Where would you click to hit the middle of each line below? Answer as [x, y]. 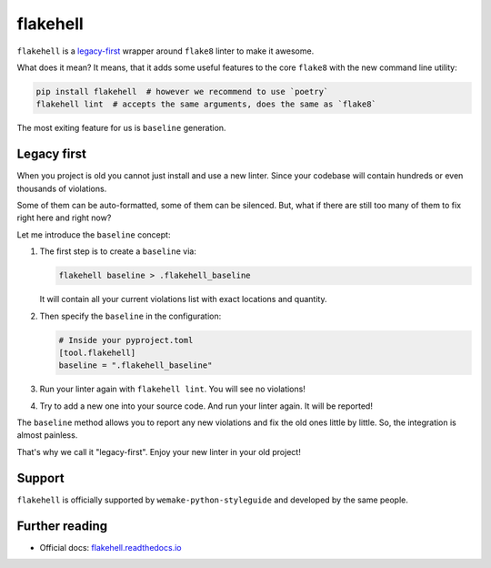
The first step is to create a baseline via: [118, 251]
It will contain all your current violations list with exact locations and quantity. [183, 299]
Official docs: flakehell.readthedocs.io [110, 547]
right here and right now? [64, 218]
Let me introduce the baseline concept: [94, 234]
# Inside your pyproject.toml [126, 340]
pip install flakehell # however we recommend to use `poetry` [182, 91]
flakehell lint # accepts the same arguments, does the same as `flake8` [206, 104]
